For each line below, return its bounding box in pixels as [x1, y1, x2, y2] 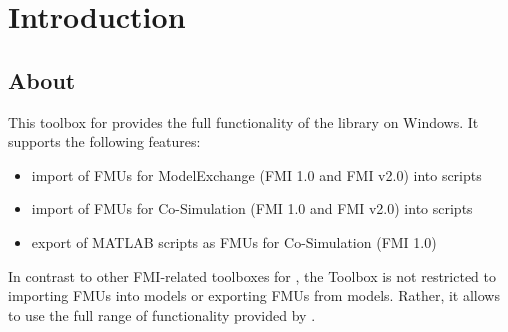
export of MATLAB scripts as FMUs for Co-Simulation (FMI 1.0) [31, 231, 437, 252]
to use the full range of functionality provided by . [8, 304, 316, 325]
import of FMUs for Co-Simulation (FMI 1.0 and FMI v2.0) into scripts [31, 198, 473, 219]
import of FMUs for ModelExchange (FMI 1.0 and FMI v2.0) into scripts [31, 164, 482, 185]
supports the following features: [8, 131, 201, 152]
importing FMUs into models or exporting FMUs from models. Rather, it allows [8, 285, 500, 306]
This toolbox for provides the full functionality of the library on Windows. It [8, 111, 479, 132]
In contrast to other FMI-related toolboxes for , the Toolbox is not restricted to [8, 265, 497, 286]
